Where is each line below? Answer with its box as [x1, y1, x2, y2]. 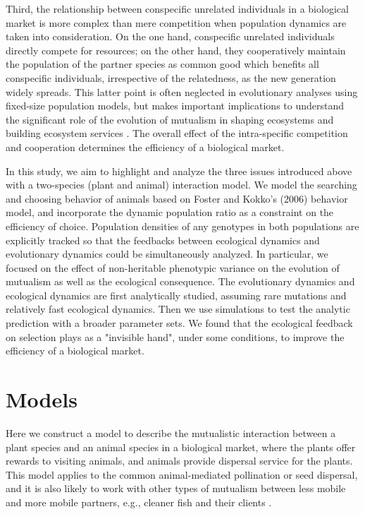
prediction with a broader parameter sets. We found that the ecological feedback [6, 316, 353, 330]
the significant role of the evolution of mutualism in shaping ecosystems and [6, 112, 334, 126]
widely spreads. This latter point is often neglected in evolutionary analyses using [6, 84, 358, 99]
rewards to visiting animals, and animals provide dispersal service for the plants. [6, 453, 353, 468]
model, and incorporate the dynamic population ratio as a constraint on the [6, 205, 334, 220]
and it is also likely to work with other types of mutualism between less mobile [6, 481, 346, 496]
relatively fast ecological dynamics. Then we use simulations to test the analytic [6, 301, 350, 316]
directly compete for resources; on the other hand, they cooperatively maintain [6, 42, 346, 57]
